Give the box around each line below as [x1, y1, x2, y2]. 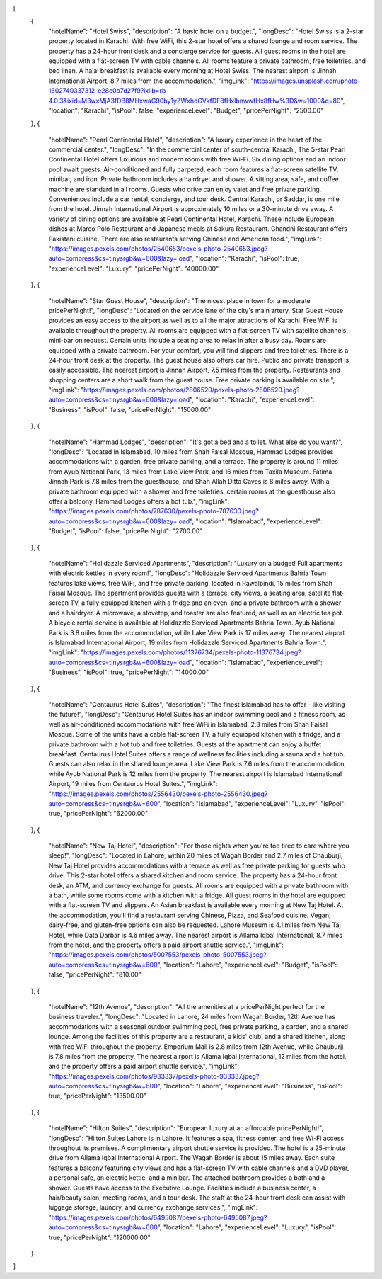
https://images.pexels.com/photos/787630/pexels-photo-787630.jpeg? [51, 507, 260, 516]
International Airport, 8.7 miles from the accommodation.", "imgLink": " [48, 76, 254, 85]
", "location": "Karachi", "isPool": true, [190, 254, 300, 263]
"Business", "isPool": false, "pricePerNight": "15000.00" [48, 405, 212, 414]
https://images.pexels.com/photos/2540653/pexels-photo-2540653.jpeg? [51, 244, 268, 253]
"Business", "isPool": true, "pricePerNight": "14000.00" [48, 668, 209, 676]
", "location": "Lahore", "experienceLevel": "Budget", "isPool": [157, 960, 337, 969]
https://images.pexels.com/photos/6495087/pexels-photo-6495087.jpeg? [51, 1213, 267, 1222]
